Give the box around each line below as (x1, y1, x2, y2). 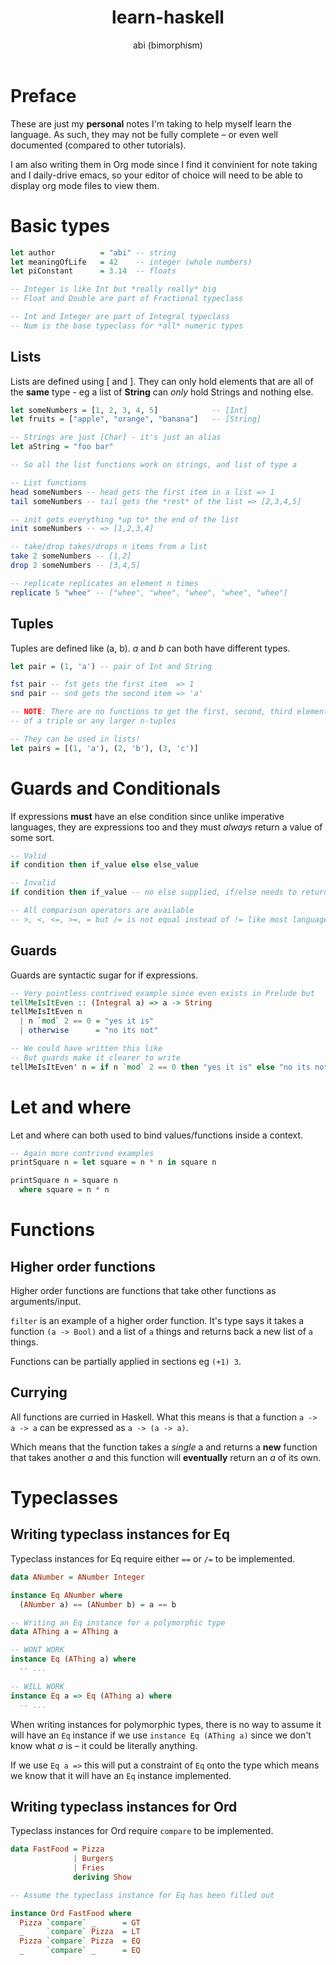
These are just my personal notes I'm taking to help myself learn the (10, 117, 292, 130)
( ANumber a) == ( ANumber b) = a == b (19, 1599, 177, 1610)
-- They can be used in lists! (10, 734, 141, 744)
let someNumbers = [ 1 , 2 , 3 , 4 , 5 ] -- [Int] (10, 405, 248, 415)
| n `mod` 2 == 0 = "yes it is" (19, 1016, 155, 1026)
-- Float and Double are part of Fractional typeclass (10, 294, 244, 304)
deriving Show (73, 1872, 132, 1882)
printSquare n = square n (10, 1176, 118, 1186)
